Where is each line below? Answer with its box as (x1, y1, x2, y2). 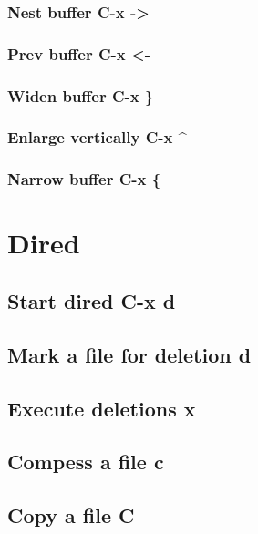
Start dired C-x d (7, 286, 176, 314)
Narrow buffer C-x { (7, 168, 161, 190)
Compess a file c (7, 447, 164, 476)
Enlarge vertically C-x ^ (7, 126, 187, 149)
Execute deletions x (7, 394, 196, 422)
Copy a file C (7, 501, 135, 529)
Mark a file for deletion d (7, 340, 252, 368)
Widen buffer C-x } (7, 84, 154, 107)
